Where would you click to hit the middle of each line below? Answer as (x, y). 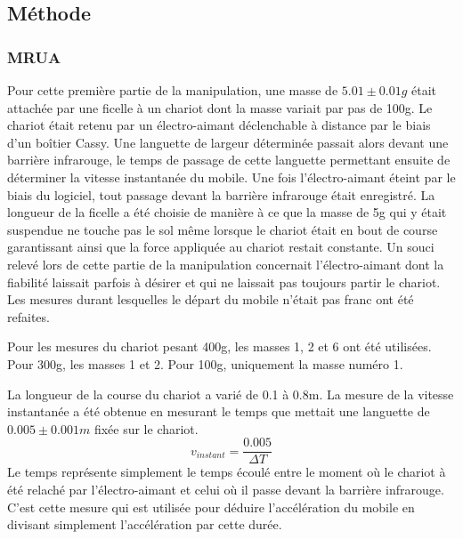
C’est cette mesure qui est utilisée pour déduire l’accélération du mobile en (211, 507)
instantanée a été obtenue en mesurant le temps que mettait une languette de (219, 411)
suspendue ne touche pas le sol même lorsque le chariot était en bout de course (223, 229)
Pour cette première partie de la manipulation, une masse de (173, 90)
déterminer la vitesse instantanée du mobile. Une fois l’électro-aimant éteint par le (231, 177)
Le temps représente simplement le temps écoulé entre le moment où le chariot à (227, 472)
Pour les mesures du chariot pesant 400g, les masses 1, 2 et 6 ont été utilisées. (219, 346)
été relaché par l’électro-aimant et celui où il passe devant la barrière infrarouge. (226, 489)
